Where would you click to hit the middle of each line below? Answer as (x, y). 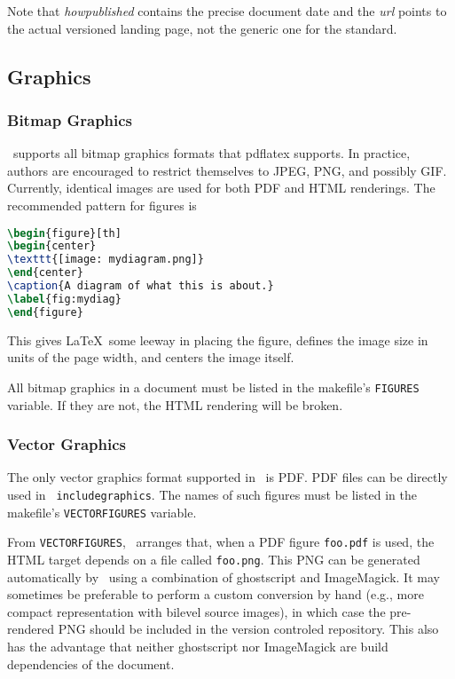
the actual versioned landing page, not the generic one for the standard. (202, 28)
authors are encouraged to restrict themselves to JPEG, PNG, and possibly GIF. (227, 170)
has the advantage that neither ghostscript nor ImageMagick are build (198, 646)
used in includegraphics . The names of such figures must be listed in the (212, 494)
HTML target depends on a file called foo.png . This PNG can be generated (214, 559)
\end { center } (45, 273)
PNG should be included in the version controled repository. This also (248, 629)
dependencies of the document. (91, 663)
